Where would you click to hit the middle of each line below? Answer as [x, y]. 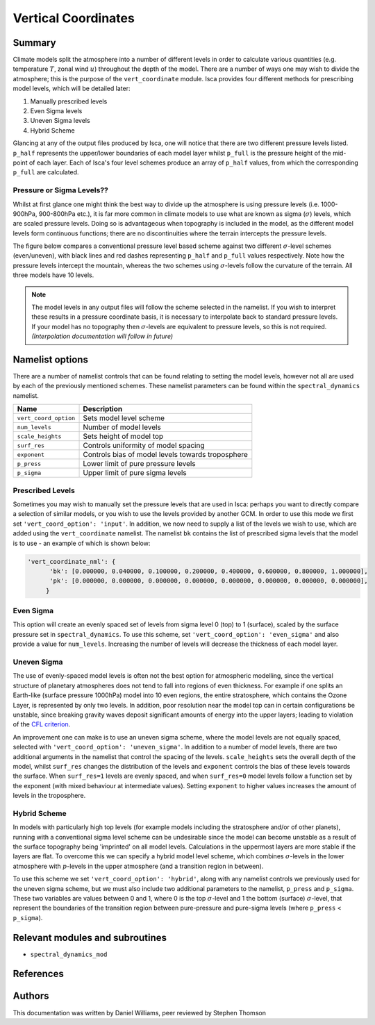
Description [103, 409]
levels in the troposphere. [49, 796]
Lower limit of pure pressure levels [139, 464]
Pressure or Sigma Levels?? [61, 190]
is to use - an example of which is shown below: [82, 543]
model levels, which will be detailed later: [72, 89]
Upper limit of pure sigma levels [135, 473]
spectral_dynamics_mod [69, 954]
